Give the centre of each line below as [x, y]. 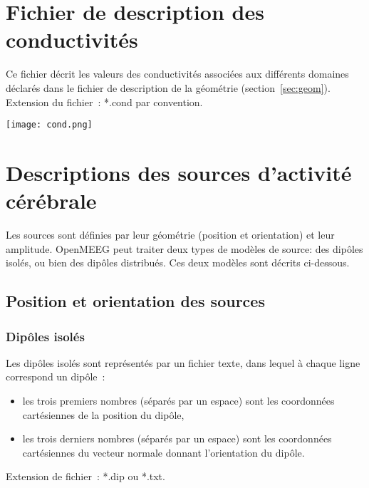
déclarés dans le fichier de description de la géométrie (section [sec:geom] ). [168, 87]
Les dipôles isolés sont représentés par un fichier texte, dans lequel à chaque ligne [183, 362]
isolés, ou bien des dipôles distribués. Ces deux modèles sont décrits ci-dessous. [178, 263]
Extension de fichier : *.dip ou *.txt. [85, 476]
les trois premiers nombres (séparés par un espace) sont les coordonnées [178, 401]
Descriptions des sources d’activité [179, 172]
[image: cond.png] [49, 125]
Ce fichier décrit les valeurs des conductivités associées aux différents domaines [177, 74]
